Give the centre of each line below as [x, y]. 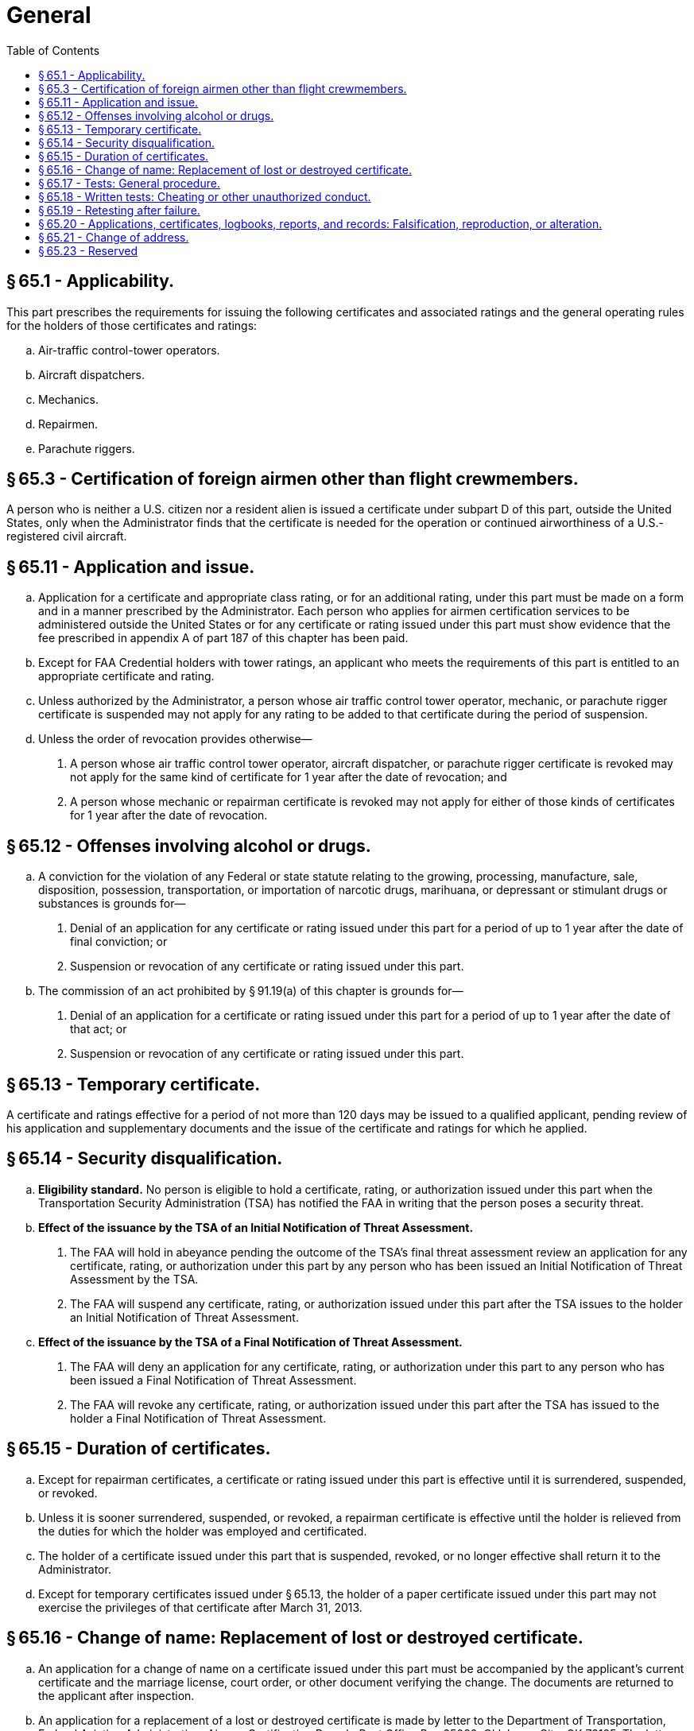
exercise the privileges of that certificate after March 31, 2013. [200, 1607]
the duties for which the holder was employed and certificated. [203, 1531]
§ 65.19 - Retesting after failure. [119, 210]
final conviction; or [119, 942]
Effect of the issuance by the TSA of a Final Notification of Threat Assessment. [250, 1342]
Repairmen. [68, 424]
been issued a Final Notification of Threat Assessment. [213, 1380]
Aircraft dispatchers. [92, 374]
